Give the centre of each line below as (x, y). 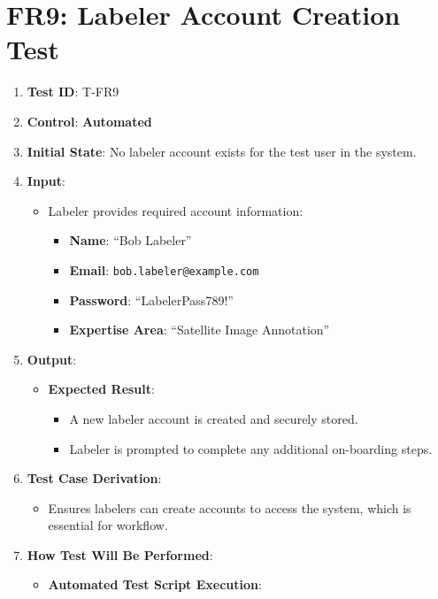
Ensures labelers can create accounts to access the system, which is (230, 507)
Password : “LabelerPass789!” (151, 299)
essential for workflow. (108, 525)
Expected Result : (101, 389)
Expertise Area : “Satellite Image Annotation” (200, 330)
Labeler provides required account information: (176, 210)
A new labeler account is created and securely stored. (214, 418)
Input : (46, 181)
